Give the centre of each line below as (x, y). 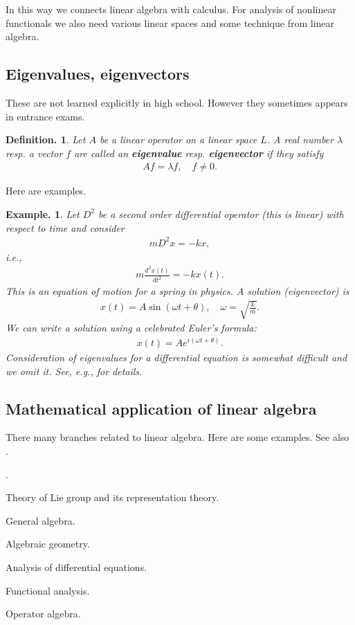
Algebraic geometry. (48, 544)
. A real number (300, 139)
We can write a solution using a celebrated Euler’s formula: (131, 328)
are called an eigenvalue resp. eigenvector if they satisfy (199, 153)
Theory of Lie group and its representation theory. (112, 497)
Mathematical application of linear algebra (161, 408)
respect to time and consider (65, 227)
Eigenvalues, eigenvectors (98, 74)
